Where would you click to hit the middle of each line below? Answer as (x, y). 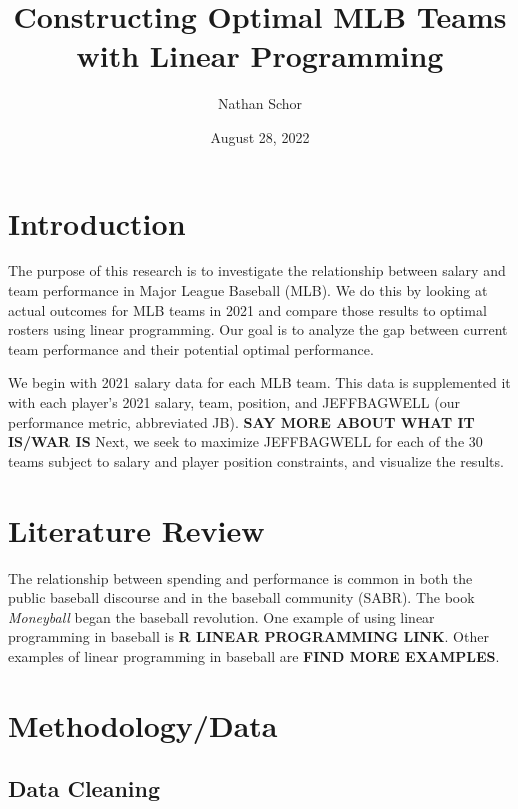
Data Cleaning (84, 788)
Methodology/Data (143, 724)
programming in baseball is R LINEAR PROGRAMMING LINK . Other (248, 636)
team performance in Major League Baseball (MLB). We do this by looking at (248, 290)
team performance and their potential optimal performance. (191, 348)
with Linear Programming (260, 55)
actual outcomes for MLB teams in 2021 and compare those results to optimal (247, 309)
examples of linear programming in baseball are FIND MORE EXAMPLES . (254, 655)
